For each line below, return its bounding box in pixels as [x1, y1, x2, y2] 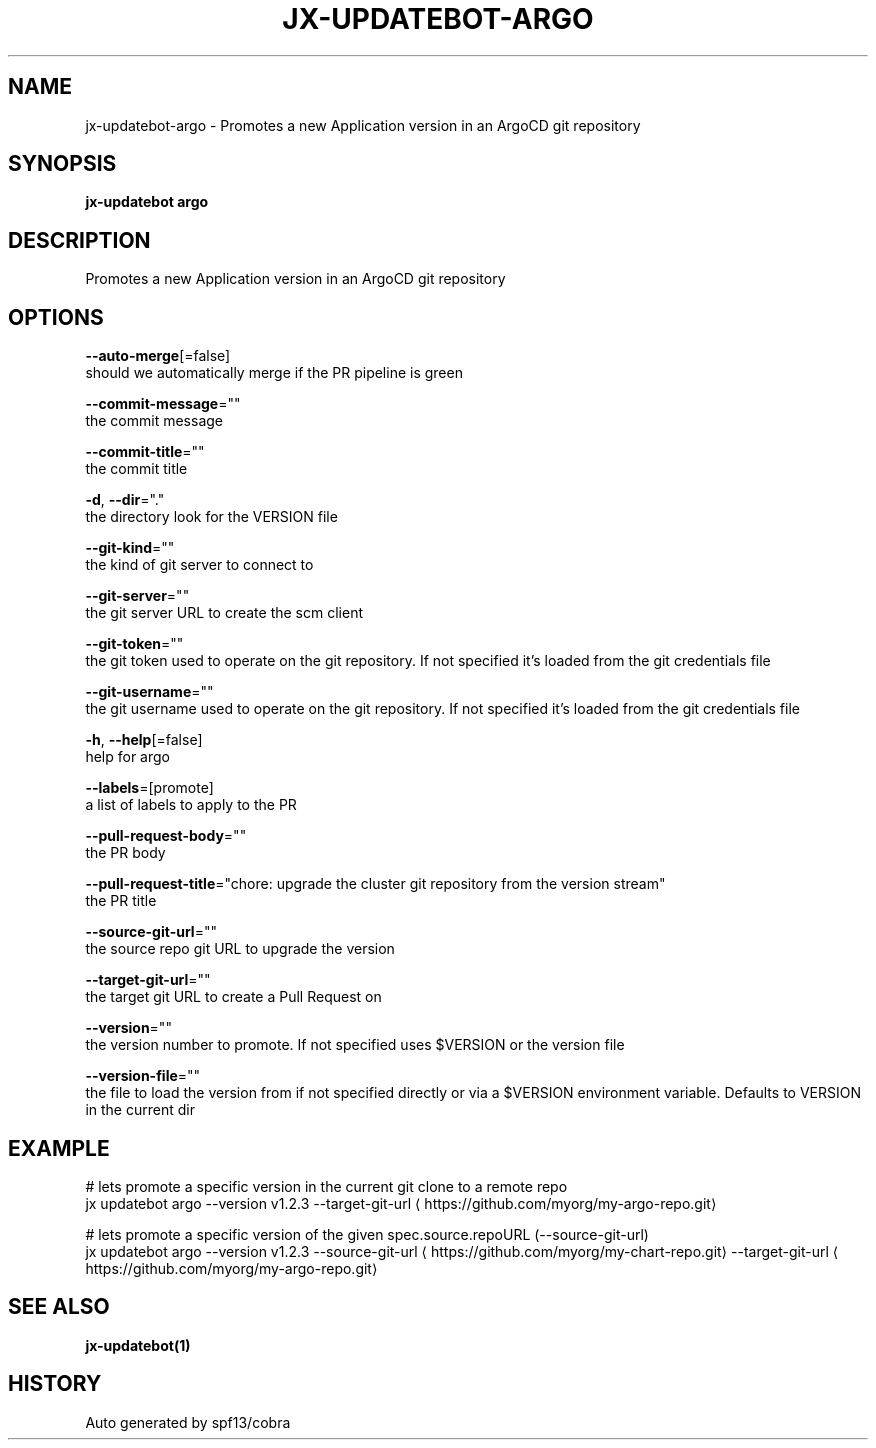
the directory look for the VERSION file [85, 508, 338, 526]
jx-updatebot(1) [85, 1336, 191, 1354]
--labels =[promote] [85, 779, 214, 797]
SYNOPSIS [8, 151, 117, 177]
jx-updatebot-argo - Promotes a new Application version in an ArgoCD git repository [85, 116, 641, 134]
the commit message [85, 412, 223, 430]
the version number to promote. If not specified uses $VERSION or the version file [85, 1036, 625, 1054]
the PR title [85, 892, 157, 910]
